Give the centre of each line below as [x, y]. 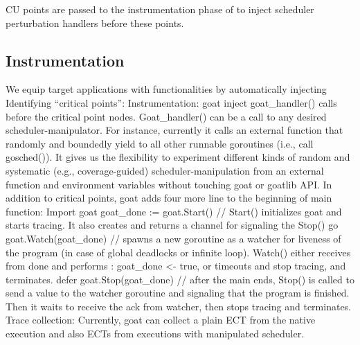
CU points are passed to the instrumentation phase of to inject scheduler [160, 9]
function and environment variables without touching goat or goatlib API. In [169, 184]
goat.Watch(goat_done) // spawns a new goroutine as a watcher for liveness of [173, 238]
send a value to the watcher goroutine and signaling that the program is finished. [178, 293]
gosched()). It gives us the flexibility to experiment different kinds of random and [178, 157]
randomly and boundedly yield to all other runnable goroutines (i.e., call [160, 143]
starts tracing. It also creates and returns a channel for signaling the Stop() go [172, 225]
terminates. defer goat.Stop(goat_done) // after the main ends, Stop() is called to [180, 279]
